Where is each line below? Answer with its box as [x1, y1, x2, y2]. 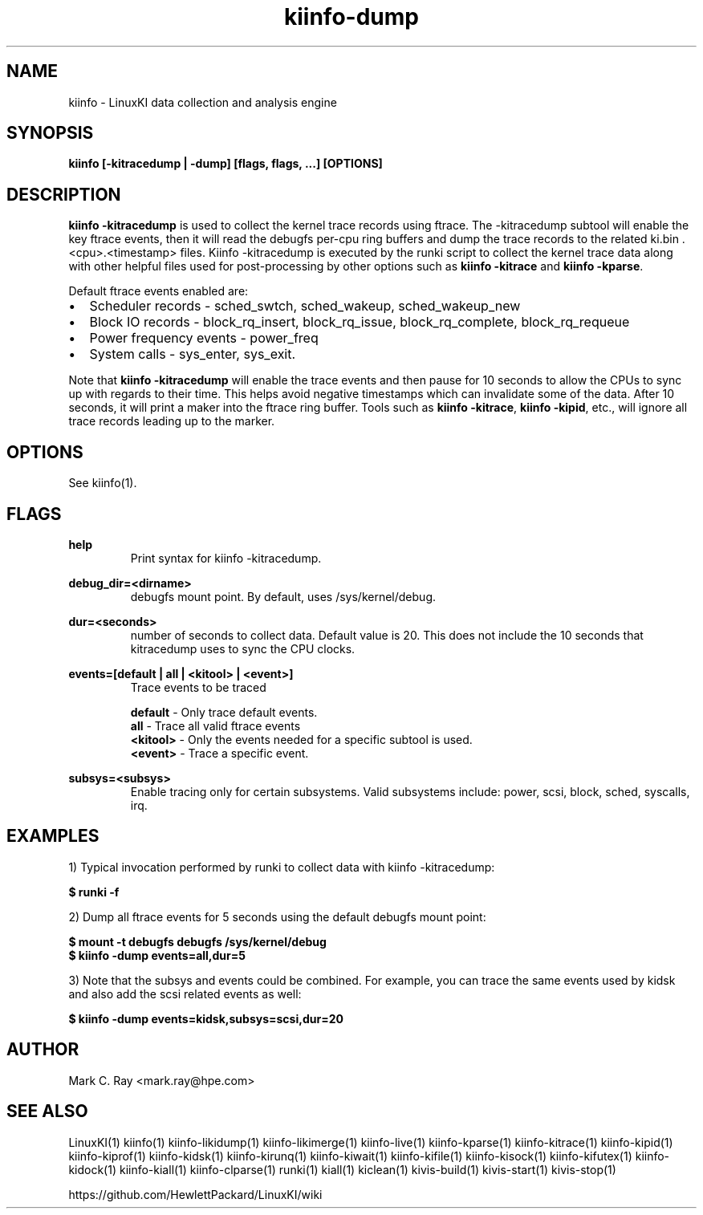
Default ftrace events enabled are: [68, 284, 249, 299]
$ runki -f [68, 884, 120, 899]
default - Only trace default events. [130, 705, 318, 719]
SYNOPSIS [6, 123, 94, 144]
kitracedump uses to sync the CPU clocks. [130, 641, 356, 656]
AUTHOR [6, 1039, 79, 1060]
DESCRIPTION [6, 184, 121, 205]
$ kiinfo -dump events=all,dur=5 [68, 948, 246, 962]
